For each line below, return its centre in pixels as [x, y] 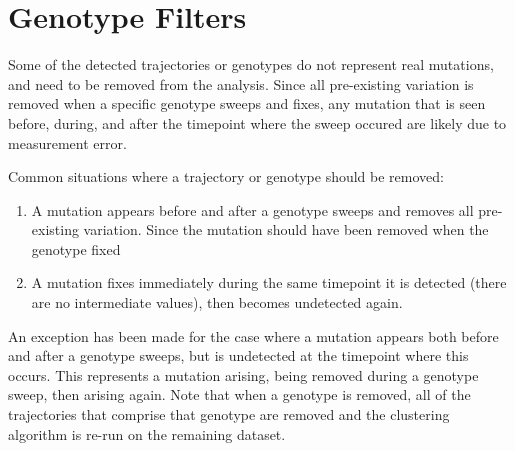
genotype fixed [76, 248]
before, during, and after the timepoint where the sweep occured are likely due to [257, 122]
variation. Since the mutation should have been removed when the [286, 229]
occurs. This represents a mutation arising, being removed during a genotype [243, 374]
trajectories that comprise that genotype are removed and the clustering [229, 414]
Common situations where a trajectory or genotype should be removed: [226, 176]
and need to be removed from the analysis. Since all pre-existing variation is [241, 83]
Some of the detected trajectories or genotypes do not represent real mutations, [251, 64]
